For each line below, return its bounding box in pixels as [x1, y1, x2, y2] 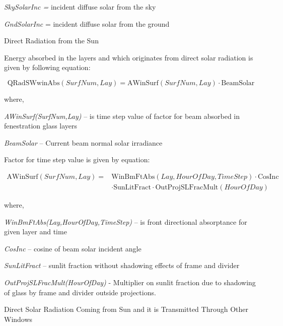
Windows [4, 313, 33, 324]
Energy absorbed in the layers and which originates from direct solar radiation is [4, 52, 253, 62]
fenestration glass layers [4, 120, 78, 131]
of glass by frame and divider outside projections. [4, 287, 156, 297]
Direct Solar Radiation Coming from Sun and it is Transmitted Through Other [4, 304, 249, 314]
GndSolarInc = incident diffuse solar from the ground [4, 18, 170, 29]
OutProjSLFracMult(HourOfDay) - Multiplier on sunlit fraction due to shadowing [4, 277, 256, 287]
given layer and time [4, 226, 67, 237]
